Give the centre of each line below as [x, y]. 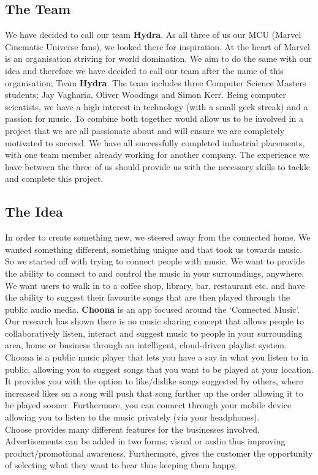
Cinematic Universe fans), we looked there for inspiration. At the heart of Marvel [157, 46]
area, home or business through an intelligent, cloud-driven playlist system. [146, 345]
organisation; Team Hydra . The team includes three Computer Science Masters [156, 82]
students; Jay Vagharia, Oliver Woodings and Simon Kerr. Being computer [146, 95]
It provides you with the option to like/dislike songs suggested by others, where [154, 381]
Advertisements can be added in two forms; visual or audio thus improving [145, 441]
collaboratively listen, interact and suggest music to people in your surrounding [154, 333]
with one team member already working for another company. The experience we [157, 155]
